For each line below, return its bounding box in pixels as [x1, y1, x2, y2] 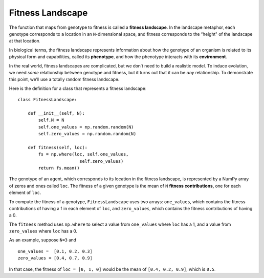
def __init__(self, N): [27, 110, 85, 116]
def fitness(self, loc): [27, 145, 88, 150]
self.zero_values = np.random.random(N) [38, 131, 136, 137]
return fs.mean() [38, 165, 80, 171]
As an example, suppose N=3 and [9, 237, 77, 243]
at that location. [9, 38, 41, 44]
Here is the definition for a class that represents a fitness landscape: [9, 86, 147, 91]
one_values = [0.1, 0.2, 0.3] [18, 248, 93, 254]
